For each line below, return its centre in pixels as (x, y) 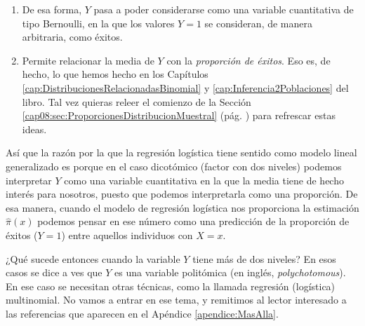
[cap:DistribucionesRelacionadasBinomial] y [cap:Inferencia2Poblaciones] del (185, 87)
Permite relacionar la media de (88, 60)
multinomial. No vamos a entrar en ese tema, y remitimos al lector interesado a (176, 300)
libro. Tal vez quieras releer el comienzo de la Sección (137, 101)
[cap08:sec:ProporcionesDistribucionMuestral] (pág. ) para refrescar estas (179, 115)
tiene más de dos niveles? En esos (264, 258)
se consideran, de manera (259, 23)
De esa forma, (52, 9)
